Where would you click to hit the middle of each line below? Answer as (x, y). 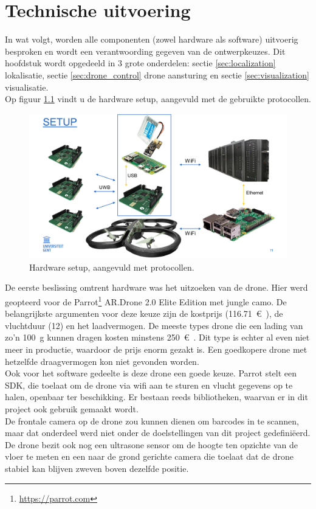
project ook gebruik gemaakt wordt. (72, 408)
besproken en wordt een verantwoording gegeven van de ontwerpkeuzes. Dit (145, 51)
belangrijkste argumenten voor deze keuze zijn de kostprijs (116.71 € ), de (144, 313)
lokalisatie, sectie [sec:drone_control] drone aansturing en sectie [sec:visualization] (157, 74)
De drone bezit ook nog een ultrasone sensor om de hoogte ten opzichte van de (151, 444)
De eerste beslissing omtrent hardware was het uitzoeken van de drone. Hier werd (156, 287)
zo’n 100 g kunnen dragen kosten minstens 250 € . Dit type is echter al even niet (157, 337)
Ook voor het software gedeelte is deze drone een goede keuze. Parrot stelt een (151, 373)
